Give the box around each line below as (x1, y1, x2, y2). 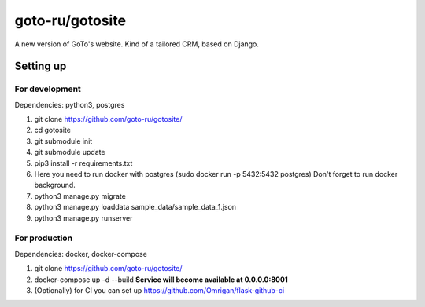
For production (14, 232, 73, 243)
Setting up (14, 60, 67, 73)
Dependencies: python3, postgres (14, 100, 125, 109)
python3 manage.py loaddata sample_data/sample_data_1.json (34, 203, 236, 212)
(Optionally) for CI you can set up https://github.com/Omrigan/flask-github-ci (34, 285, 285, 294)
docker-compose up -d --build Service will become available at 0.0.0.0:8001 (34, 275, 288, 284)
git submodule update (34, 148, 105, 157)
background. (34, 181, 76, 190)
